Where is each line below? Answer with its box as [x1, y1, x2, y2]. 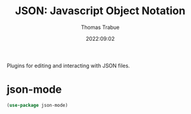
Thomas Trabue [81, 24, 120, 31]
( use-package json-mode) [7, 102, 68, 108]
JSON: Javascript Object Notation [15, 4, 186, 18]
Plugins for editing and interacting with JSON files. [7, 62, 130, 69]
